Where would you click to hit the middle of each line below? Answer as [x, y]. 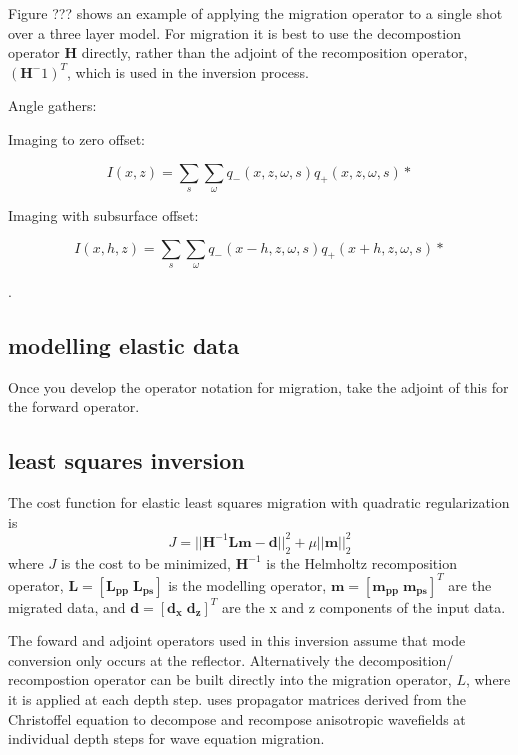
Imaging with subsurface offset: [103, 214]
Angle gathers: [52, 105]
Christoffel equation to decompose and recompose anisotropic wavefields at [237, 718]
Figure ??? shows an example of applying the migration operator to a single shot [255, 13]
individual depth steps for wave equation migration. [166, 738]
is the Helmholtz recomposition [361, 562]
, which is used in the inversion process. [188, 71]
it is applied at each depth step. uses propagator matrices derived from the [237, 699]
